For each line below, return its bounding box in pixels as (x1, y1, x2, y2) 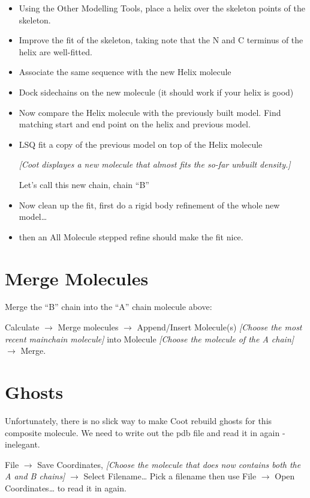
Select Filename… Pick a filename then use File (83, 470, 257, 482)
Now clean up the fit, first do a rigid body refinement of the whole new (19, 198, 280, 211)
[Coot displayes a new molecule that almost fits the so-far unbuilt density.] (19, 158, 291, 171)
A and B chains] (5, 470, 65, 482)
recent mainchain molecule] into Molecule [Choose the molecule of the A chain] (5, 332, 294, 345)
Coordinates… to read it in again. (5, 481, 127, 494)
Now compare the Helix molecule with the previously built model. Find (19, 106, 281, 118)
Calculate (5, 321, 40, 333)
